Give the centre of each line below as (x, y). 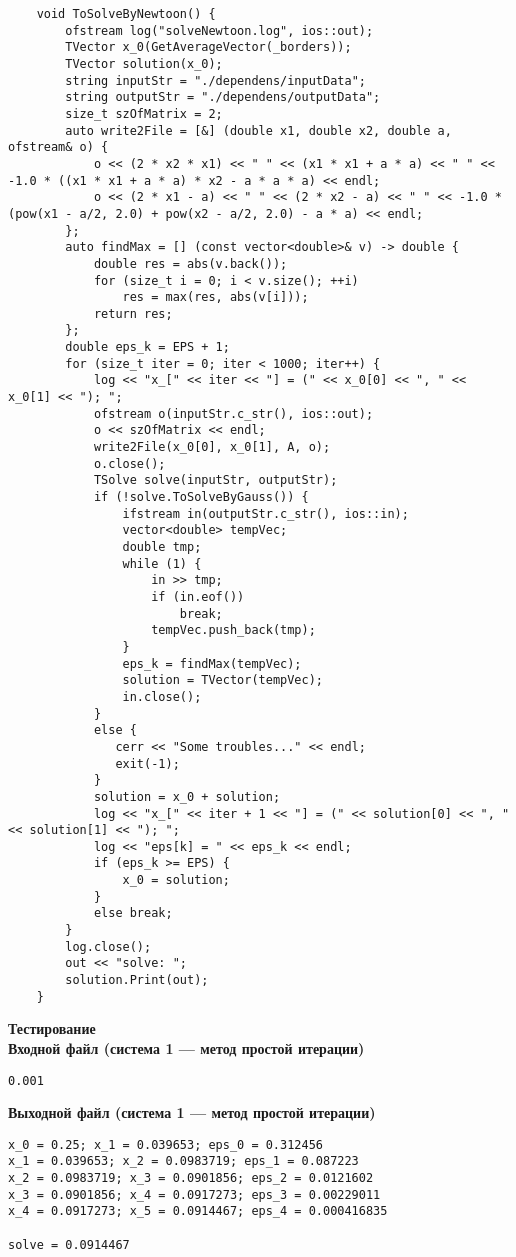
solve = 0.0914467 (69, 1244)
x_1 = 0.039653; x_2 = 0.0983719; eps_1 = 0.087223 (183, 1161)
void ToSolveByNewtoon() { (126, 14)
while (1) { (162, 563)
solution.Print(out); (137, 980)
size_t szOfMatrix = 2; (144, 113)
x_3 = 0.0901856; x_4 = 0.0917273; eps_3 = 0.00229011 (194, 1194)
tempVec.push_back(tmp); (233, 630)
